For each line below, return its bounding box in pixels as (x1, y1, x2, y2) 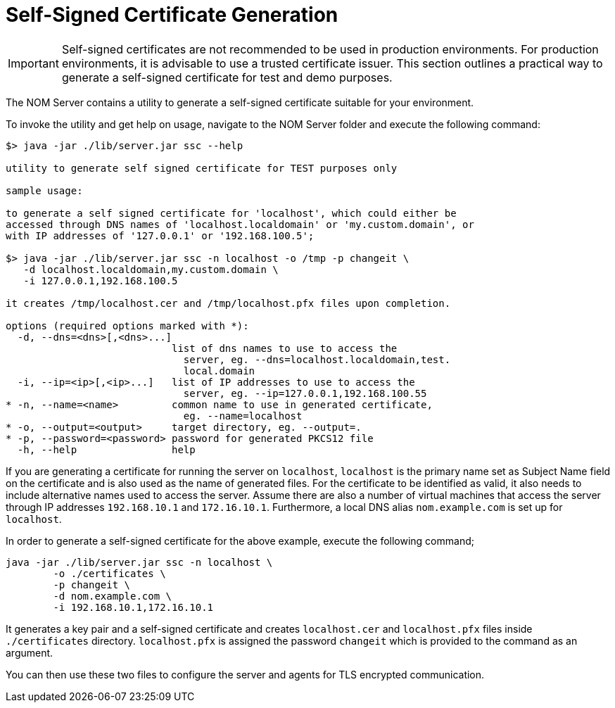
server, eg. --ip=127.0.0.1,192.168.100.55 (183, 387, 427, 399)
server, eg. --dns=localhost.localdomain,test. (183, 353, 451, 365)
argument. (6, 646, 53, 659)
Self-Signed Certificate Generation (6, 3, 338, 27)
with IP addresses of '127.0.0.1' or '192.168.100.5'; (6, 229, 315, 241)
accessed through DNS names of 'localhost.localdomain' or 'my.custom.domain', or (6, 218, 474, 230)
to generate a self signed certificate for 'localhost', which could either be (6, 207, 457, 219)
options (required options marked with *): (6, 320, 249, 331)
